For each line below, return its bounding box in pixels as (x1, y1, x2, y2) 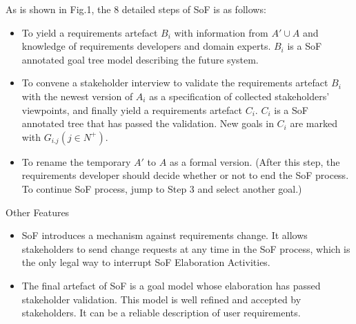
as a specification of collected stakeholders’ (149, 88, 330, 103)
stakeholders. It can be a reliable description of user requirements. (21, 305, 301, 320)
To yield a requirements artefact (21, 25, 158, 39)
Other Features (6, 204, 70, 219)
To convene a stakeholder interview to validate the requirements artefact (21, 75, 328, 90)
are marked (290, 116, 337, 131)
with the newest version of (21, 88, 133, 103)
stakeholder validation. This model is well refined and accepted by (21, 292, 301, 306)
